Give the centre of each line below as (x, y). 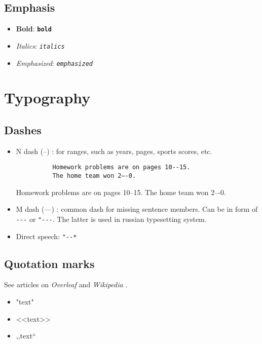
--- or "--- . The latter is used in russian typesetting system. (111, 219)
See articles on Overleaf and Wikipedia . (66, 284)
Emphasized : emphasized (54, 63)
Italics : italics (40, 45)
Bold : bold (34, 29)
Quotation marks (49, 263)
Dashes (23, 129)
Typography (47, 98)
